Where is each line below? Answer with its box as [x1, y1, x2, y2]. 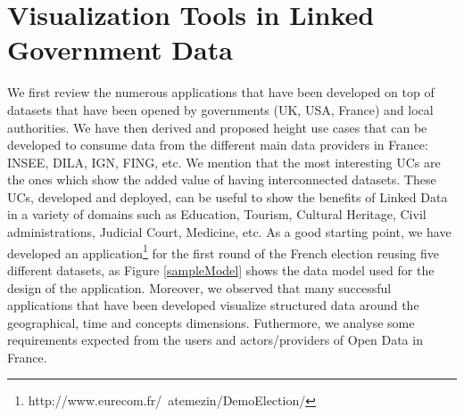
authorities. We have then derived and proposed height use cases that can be [7, 118, 427, 136]
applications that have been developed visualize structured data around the [7, 296, 419, 314]
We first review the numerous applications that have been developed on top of [7, 83, 435, 102]
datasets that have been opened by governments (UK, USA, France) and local [7, 100, 434, 118]
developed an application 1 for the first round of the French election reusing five [7, 241, 439, 262]
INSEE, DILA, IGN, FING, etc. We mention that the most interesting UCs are [7, 152, 441, 171]
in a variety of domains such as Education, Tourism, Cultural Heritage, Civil [7, 205, 427, 224]
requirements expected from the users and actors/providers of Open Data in [7, 330, 423, 349]
